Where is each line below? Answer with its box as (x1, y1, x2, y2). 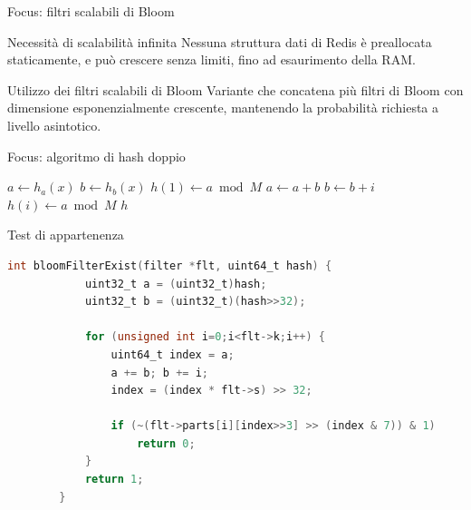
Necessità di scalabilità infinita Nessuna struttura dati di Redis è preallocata (7, 32, 432, 51)
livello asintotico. (7, 115, 101, 134)
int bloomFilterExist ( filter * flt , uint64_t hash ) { (7, 259, 332, 272)
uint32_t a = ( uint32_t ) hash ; (84, 277, 267, 290)
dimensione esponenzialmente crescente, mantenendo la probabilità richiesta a (7, 98, 439, 117)
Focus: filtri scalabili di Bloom (7, 2, 175, 20)
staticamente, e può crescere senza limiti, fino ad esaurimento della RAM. (7, 50, 416, 69)
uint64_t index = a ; (111, 348, 235, 361)
